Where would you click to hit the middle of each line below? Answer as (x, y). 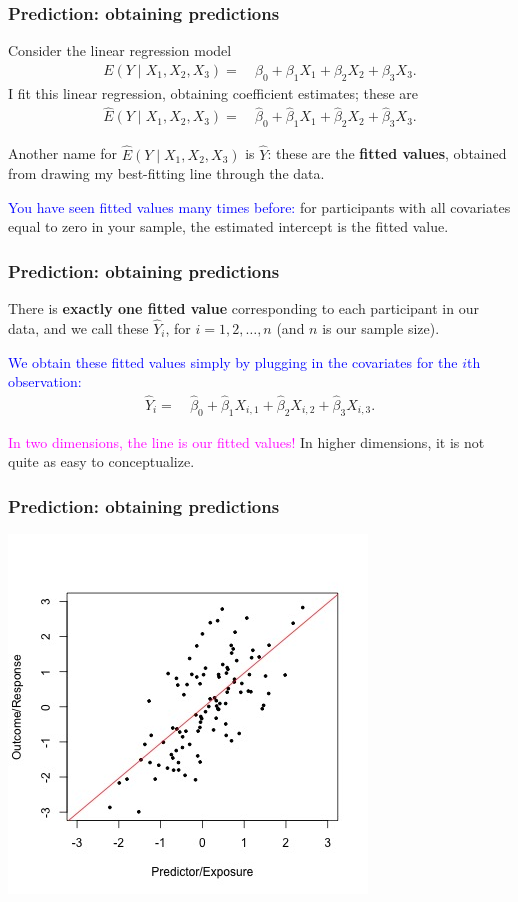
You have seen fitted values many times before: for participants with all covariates (259, 206)
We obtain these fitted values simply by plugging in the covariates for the (233, 361)
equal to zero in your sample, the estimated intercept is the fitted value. (228, 226)
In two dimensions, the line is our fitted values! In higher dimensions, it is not (246, 441)
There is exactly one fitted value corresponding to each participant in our (243, 308)
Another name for (62, 153)
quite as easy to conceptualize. (101, 461)
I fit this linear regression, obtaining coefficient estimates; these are (213, 92)
